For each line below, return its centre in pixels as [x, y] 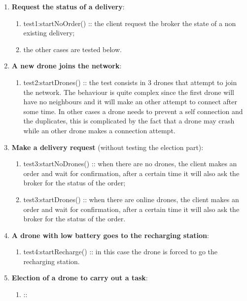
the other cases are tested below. [72, 49]
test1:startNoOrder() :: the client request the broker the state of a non [130, 23]
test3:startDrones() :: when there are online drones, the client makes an [131, 199]
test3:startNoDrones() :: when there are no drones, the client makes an [130, 164]
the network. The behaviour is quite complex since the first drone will [129, 92]
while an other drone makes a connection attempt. [99, 130]
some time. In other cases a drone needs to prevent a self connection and [133, 111]
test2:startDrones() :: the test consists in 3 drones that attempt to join [130, 82]
